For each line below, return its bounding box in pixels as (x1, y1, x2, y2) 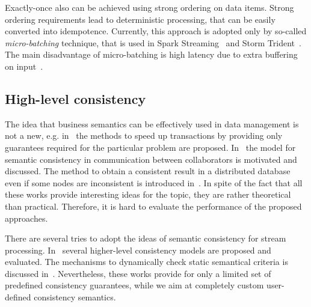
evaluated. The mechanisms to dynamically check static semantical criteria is (5, 255, 288, 268)
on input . (5, 59, 43, 72)
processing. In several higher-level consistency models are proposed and (5, 243, 271, 256)
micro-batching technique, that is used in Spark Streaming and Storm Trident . (5, 36, 301, 49)
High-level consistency (5, 89, 146, 108)
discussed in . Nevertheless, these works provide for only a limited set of (5, 267, 271, 279)
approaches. (5, 211, 48, 224)
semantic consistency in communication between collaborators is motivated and (5, 153, 297, 165)
